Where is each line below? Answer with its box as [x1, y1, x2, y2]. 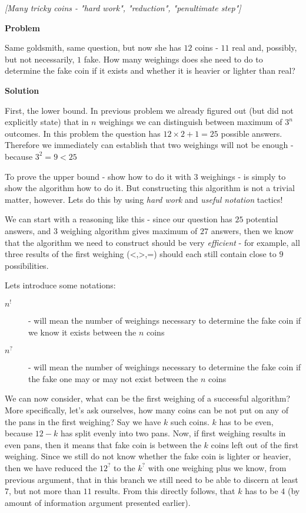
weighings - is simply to [201, 170, 286, 182]
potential [246, 213, 278, 225]
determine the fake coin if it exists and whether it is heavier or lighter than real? [5, 64, 295, 77]
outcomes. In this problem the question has [5, 127, 161, 139]
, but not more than [9, 485, 81, 497]
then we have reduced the [5, 461, 97, 473]
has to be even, [219, 415, 274, 427]
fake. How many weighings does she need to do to [84, 52, 263, 65]
